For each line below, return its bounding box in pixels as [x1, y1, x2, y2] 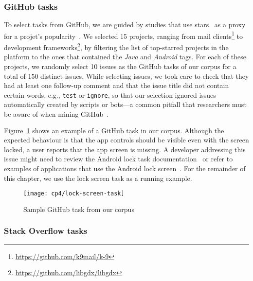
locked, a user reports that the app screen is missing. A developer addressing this [4, 144, 246, 154]
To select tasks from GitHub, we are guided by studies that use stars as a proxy [4, 19, 246, 30]
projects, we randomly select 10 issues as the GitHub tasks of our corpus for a [4, 61, 236, 71]
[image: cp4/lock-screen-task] [23, 190, 125, 197]
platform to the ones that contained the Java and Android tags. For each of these [4, 52, 246, 62]
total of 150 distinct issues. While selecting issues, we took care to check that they [4, 70, 249, 81]
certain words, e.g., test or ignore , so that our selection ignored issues [4, 89, 216, 100]
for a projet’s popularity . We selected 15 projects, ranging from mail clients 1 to [4, 29, 243, 41]
